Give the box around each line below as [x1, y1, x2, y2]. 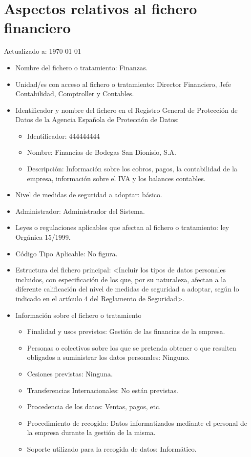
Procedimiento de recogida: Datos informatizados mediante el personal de [27, 417, 247, 428]
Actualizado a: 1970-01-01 [4, 46, 81, 56]
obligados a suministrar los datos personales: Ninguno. [27, 352, 190, 362]
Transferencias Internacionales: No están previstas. [27, 385, 178, 395]
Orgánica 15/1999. [15, 232, 71, 242]
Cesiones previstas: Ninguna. [27, 368, 113, 378]
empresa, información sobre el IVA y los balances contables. [27, 173, 206, 183]
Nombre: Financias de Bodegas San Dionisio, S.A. [27, 147, 176, 157]
